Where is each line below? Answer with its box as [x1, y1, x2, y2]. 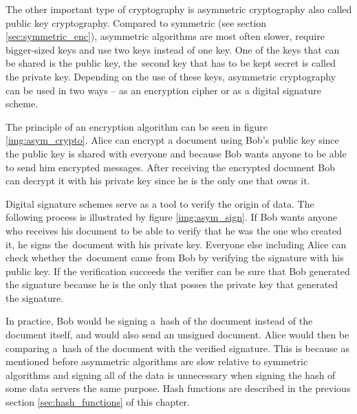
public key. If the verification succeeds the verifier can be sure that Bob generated [6, 263, 350, 278]
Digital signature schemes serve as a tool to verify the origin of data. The [6, 196, 314, 210]
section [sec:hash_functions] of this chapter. [6, 395, 190, 409]
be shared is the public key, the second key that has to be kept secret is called [6, 56, 336, 70]
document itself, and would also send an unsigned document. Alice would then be [6, 327, 349, 342]
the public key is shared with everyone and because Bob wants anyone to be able [6, 146, 347, 160]
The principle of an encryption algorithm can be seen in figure [6, 119, 268, 133]
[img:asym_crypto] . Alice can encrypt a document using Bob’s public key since [6, 133, 339, 147]
